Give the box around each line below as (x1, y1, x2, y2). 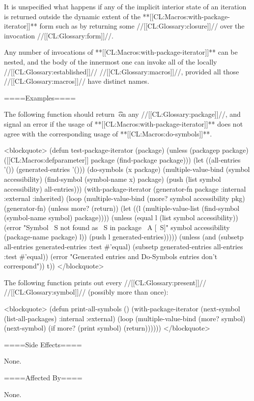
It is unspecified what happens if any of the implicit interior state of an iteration (4, 1, 247, 11)
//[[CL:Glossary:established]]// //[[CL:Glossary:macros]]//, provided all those (4, 66, 239, 76)
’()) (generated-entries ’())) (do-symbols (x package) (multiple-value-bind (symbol (4, 164, 250, 174)
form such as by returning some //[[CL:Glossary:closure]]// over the (39, 21, 245, 31)
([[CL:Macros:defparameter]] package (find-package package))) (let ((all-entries (4, 154, 241, 165)
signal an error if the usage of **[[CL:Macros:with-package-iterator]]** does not (4, 118, 243, 129)
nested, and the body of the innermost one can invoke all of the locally (4, 56, 217, 67)
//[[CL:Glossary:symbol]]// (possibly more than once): (4, 287, 169, 297)
